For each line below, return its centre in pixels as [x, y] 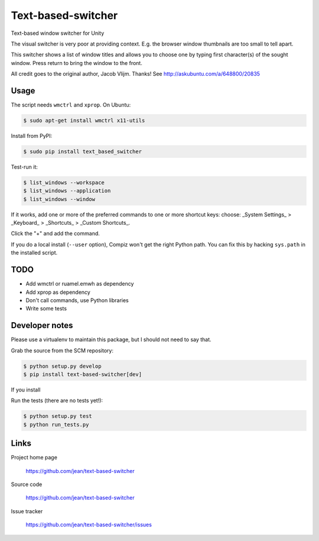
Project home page [34, 458]
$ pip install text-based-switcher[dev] [82, 375]
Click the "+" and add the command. [56, 234]
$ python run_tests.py [56, 425]
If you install [26, 390]
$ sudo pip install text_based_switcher [82, 151]
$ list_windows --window [59, 199]
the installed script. [34, 253]
